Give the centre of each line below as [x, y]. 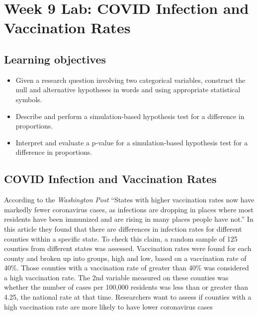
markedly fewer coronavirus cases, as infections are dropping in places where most [129, 209]
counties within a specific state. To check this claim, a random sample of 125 [121, 238]
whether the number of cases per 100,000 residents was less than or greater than [126, 287]
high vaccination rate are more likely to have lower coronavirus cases [109, 306]
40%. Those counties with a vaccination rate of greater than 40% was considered [127, 268]
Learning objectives [55, 59]
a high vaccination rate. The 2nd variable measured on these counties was [116, 277]
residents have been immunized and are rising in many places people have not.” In [129, 219]
